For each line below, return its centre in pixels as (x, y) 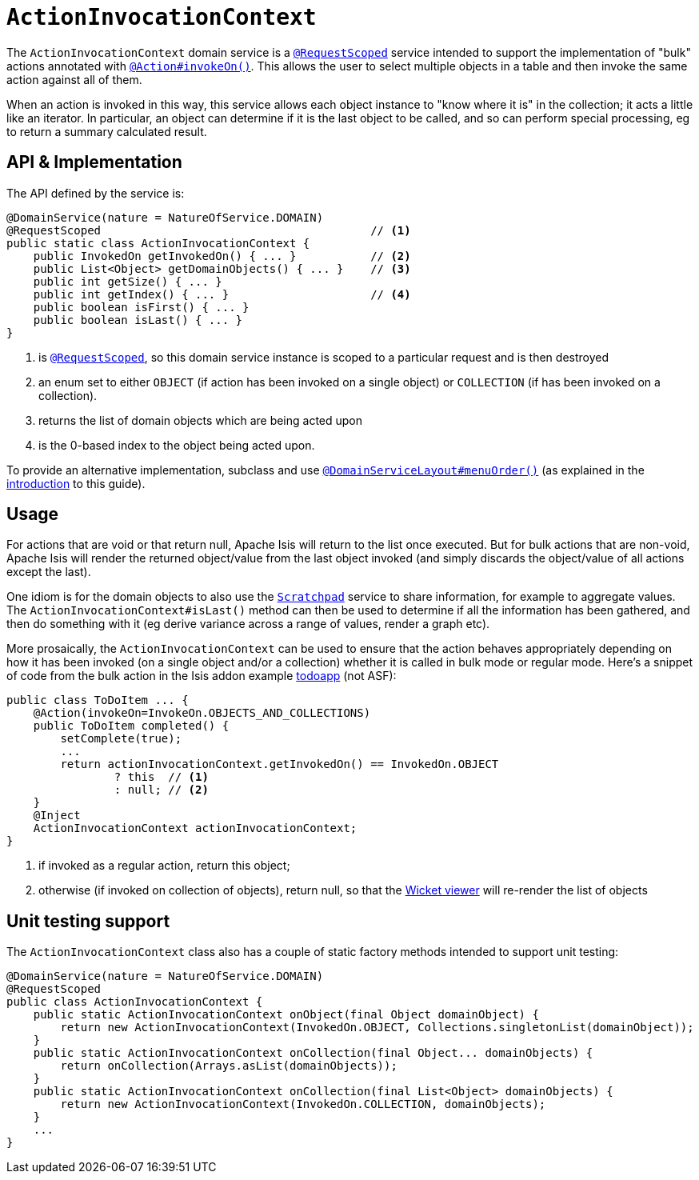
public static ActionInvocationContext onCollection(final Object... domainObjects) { (313, 1053)
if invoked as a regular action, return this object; (164, 866)
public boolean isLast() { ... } (138, 320)
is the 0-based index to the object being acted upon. (177, 445)
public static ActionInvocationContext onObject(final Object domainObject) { (286, 1015)
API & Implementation (94, 162)
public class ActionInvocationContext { (135, 1002)
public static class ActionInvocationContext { (158, 243)
